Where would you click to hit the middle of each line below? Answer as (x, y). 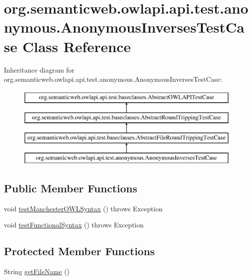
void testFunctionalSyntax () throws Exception (74, 225)
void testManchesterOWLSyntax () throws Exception (83, 208)
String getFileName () (37, 271)
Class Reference (77, 46)
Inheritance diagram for (39, 69)
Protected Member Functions (80, 251)
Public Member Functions (71, 188)
